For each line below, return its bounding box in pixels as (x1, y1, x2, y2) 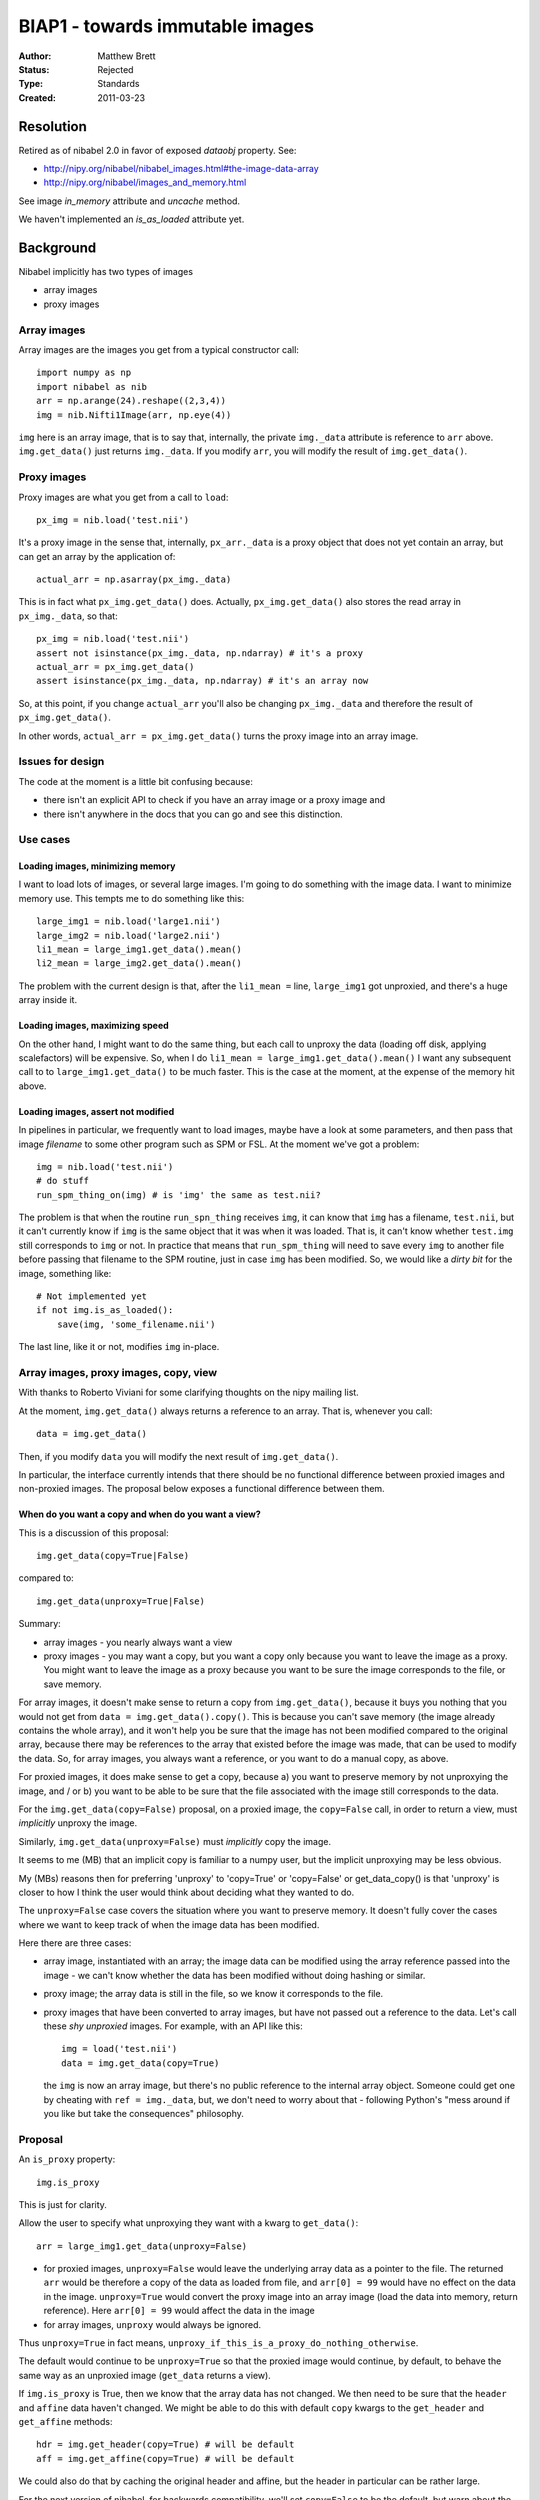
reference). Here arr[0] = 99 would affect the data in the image (43, 2305, 315, 2317)
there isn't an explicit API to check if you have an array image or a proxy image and (43, 794, 386, 806)
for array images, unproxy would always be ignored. (43, 2318, 262, 2330)
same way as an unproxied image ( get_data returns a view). (18, 2369, 272, 2381)
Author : (18, 50, 52, 62)
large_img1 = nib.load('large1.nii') (36, 916, 222, 927)
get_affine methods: (18, 2415, 113, 2427)
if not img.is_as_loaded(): (36, 1305, 174, 1316)
